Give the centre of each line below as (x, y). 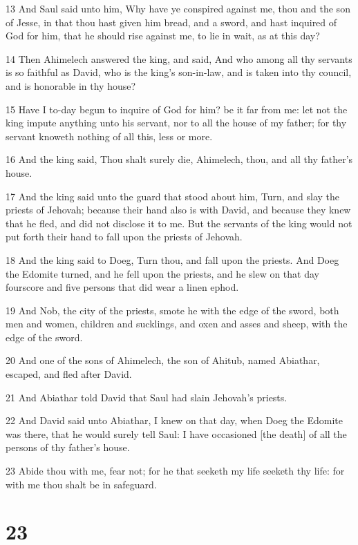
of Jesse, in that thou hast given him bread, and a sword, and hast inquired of (171, 22)
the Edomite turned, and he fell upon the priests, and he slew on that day (162, 273)
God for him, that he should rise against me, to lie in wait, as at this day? (163, 36)
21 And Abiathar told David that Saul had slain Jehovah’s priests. (147, 397)
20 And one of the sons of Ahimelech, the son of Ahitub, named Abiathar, (163, 360)
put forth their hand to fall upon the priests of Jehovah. (124, 237)
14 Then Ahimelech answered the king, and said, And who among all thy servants (179, 58)
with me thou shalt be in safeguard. (81, 484)
